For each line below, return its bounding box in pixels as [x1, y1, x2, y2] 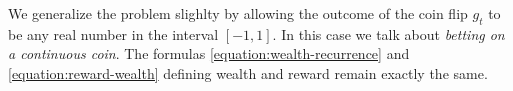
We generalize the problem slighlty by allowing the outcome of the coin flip [8, 3, 468, 23]
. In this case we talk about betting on [272, 23, 505, 44]
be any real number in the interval [8, 23, 219, 44]
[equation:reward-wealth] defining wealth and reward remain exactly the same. [8, 62, 488, 83]
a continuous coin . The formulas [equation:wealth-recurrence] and [8, 43, 410, 64]
